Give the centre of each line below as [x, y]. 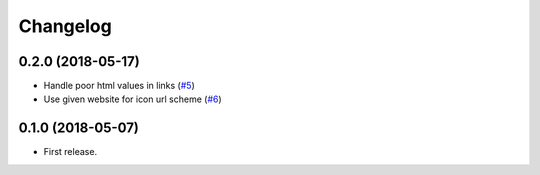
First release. [70, 152]
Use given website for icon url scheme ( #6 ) [132, 99]
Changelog [65, 26]
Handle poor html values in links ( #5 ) [119, 86]
